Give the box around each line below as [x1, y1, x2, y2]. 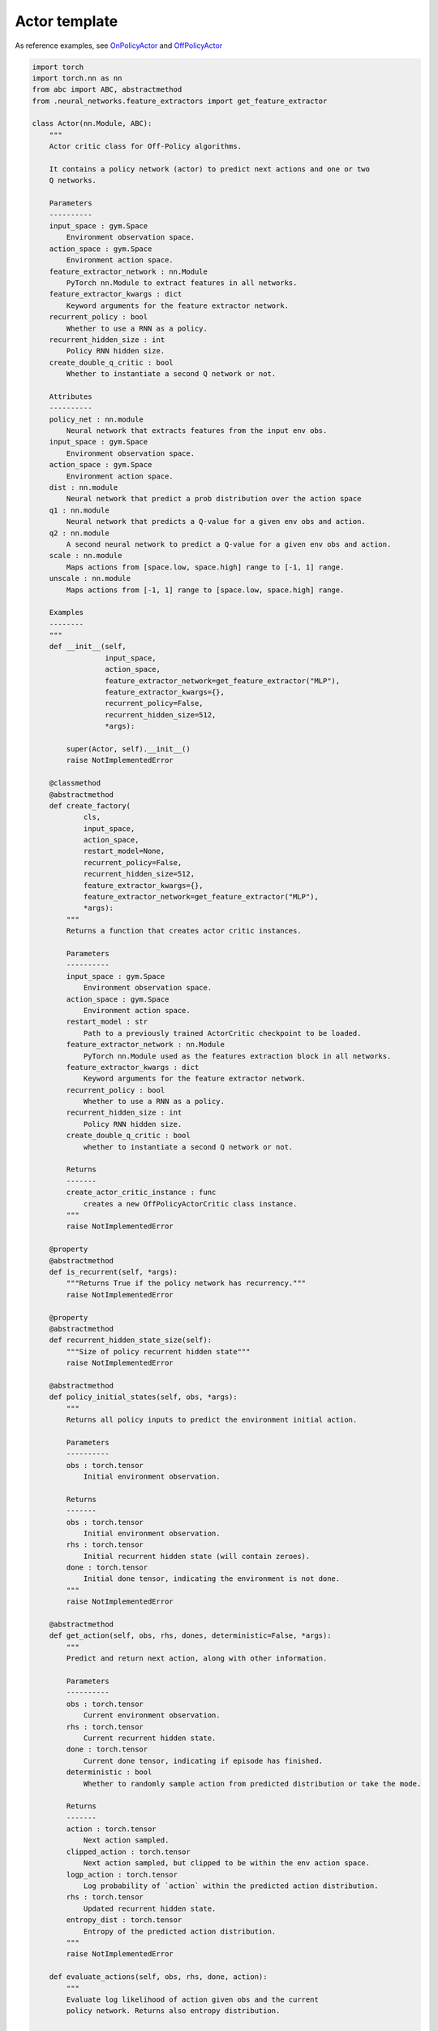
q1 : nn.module [49, 505, 109, 515]
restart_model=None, [83, 847, 165, 856]
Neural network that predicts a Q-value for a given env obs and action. [66, 517, 367, 526]
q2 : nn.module [49, 528, 109, 538]
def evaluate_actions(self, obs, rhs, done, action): [49, 1973, 268, 1981]
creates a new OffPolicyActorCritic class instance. [83, 1199, 298, 1208]
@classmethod [49, 778, 101, 788]
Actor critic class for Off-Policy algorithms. [49, 142, 243, 151]
